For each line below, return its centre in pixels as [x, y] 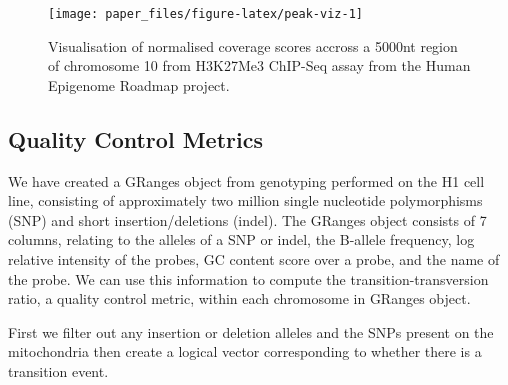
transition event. [58, 370]
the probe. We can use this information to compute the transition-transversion [248, 278]
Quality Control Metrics [135, 138]
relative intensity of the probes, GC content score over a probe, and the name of [254, 259]
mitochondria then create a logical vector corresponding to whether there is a [245, 351]
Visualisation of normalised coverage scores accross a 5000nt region [253, 45]
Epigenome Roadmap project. [139, 84]
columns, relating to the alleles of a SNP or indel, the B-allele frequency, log [241, 239]
